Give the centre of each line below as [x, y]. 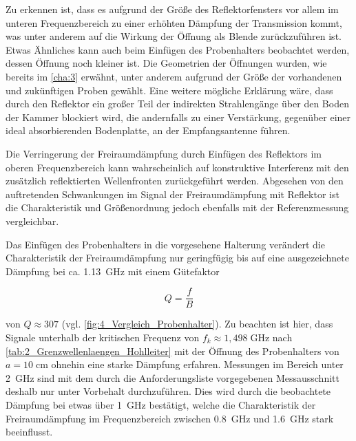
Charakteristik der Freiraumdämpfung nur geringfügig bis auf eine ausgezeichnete [177, 258]
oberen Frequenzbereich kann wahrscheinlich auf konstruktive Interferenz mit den [177, 167]
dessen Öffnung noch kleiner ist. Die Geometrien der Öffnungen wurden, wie [166, 63]
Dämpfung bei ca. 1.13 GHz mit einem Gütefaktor [113, 271]
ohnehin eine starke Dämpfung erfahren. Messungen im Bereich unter [197, 364]
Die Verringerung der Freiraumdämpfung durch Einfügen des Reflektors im [164, 153]
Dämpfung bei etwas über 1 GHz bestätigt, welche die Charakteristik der [161, 404]
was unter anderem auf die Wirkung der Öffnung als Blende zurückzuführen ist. [174, 36]
